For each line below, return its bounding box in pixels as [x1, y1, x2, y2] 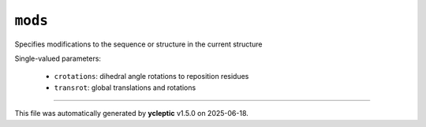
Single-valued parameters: [14, 54, 102, 63]
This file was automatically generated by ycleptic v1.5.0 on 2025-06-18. [14, 109, 248, 118]
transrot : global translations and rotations [54, 83, 196, 92]
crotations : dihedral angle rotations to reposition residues [54, 72, 249, 81]
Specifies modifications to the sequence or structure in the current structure [14, 39, 263, 49]
